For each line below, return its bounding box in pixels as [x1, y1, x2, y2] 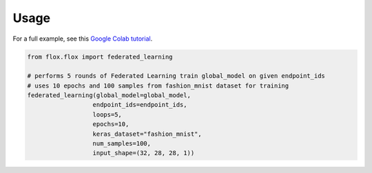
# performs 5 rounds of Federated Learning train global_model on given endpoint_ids [27, 72, 325, 80]
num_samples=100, [92, 140, 152, 147]
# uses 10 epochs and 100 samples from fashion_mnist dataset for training [27, 81, 289, 90]
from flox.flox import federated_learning [27, 52, 173, 61]
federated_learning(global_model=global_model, [27, 92, 191, 99]
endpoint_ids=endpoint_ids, [92, 101, 187, 109]
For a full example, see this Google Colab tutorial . [12, 34, 153, 43]
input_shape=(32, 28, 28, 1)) [92, 149, 195, 157]
